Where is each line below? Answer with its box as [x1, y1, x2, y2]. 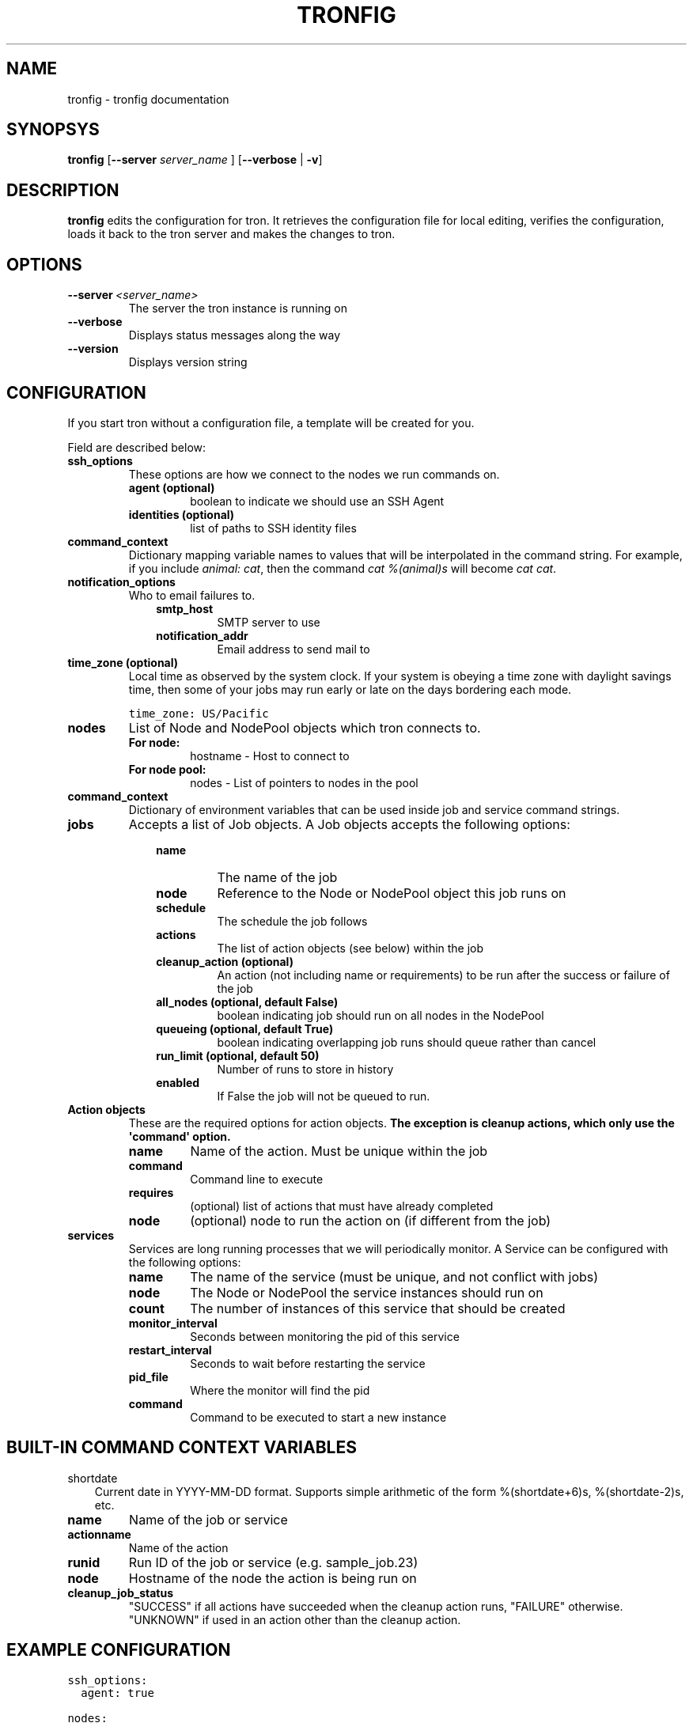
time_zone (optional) [67, 655, 179, 669]
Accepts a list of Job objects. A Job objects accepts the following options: [128, 816, 570, 832]
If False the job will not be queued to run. [217, 1089, 430, 1103]
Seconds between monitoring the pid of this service [190, 1329, 460, 1343]
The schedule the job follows [217, 914, 368, 928]
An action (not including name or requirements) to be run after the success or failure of [217, 968, 670, 982]
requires [128, 1185, 174, 1199]
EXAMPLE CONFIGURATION [6, 1640, 231, 1661]
